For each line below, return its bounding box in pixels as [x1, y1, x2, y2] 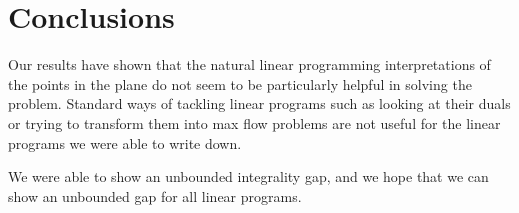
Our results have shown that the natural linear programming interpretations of [8, 54, 491, 75]
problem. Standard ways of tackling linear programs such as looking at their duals [8, 93, 511, 114]
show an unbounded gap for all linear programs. [8, 185, 302, 206]
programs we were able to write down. [8, 132, 242, 153]
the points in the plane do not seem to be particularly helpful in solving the [8, 73, 472, 94]
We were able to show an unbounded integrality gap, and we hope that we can [8, 166, 489, 187]
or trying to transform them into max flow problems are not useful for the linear [8, 112, 501, 133]
